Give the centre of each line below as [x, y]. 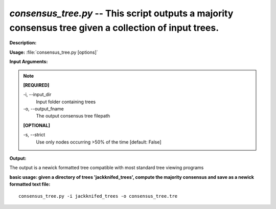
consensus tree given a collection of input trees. [114, 28]
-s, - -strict [34, 135]
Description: [23, 43]
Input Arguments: [29, 62]
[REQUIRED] [36, 85]
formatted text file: [30, 184]
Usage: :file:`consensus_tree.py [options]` [54, 52]
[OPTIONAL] [37, 125]
